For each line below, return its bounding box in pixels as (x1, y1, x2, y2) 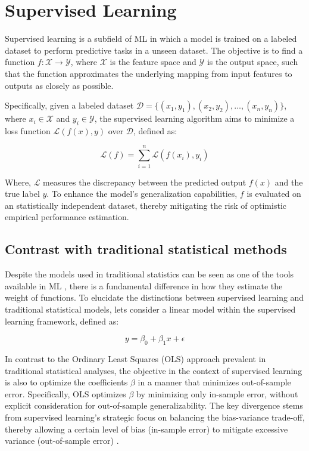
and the (274, 175, 303, 188)
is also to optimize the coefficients (5, 376, 128, 388)
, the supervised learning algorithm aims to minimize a (94, 112, 295, 125)
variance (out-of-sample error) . (5, 434, 119, 447)
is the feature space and (110, 55, 196, 68)
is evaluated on (246, 187, 301, 200)
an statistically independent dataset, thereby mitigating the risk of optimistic (5, 199, 286, 211)
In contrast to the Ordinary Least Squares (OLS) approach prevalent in (5, 352, 266, 364)
